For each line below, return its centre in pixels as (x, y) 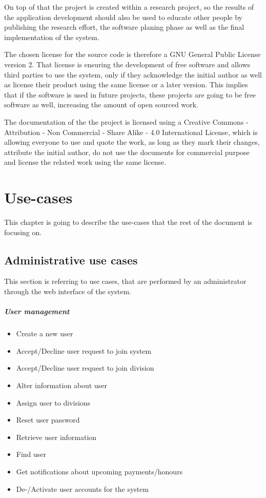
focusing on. (23, 232)
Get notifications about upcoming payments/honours (99, 471)
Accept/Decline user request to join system (84, 350)
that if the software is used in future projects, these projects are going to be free (130, 94)
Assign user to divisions (53, 402)
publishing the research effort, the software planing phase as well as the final (124, 27)
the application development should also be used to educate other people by (123, 17)
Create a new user (45, 333)
